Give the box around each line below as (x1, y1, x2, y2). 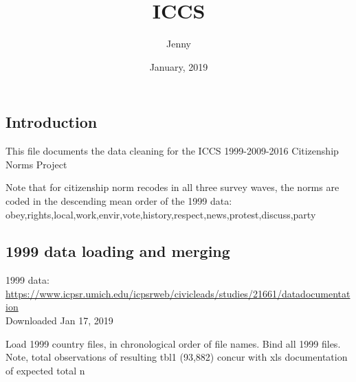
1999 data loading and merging (5, 240, 230, 262)
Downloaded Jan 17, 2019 (5, 313, 113, 328)
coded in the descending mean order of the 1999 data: (5, 193, 232, 207)
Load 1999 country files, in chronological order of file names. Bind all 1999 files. (5, 336, 341, 350)
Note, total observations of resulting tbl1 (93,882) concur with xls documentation (5, 350, 348, 364)
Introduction (5, 111, 98, 133)
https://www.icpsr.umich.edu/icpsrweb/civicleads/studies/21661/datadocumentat (5, 286, 351, 300)
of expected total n (5, 363, 85, 377)
